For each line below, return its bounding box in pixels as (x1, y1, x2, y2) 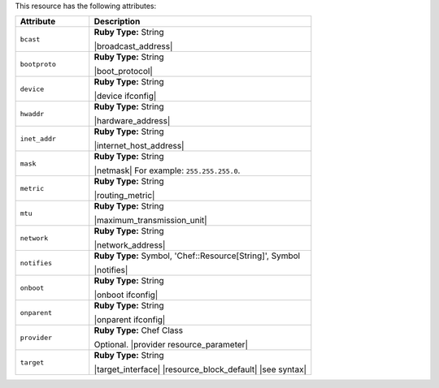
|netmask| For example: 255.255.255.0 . (93, 165, 241, 176)
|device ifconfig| (93, 90, 157, 101)
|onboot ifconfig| (93, 289, 159, 300)
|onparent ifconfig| (93, 314, 166, 325)
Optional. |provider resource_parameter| (93, 339, 248, 351)
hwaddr (20, 110, 45, 118)
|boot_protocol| (93, 66, 154, 77)
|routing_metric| (93, 190, 155, 201)
